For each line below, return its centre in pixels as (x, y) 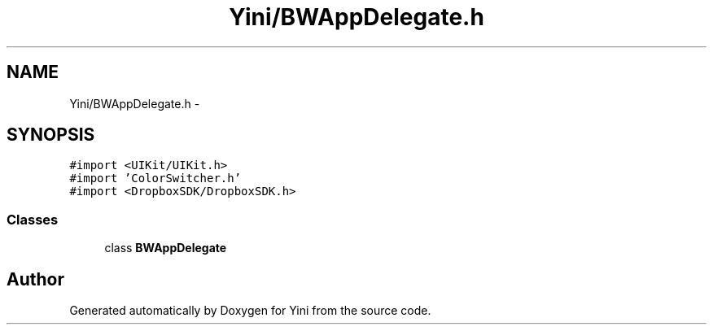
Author (35, 279)
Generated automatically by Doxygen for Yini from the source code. (250, 311)
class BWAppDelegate (166, 248)
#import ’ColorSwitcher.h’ (155, 179)
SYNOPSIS (51, 135)
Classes (33, 219)
